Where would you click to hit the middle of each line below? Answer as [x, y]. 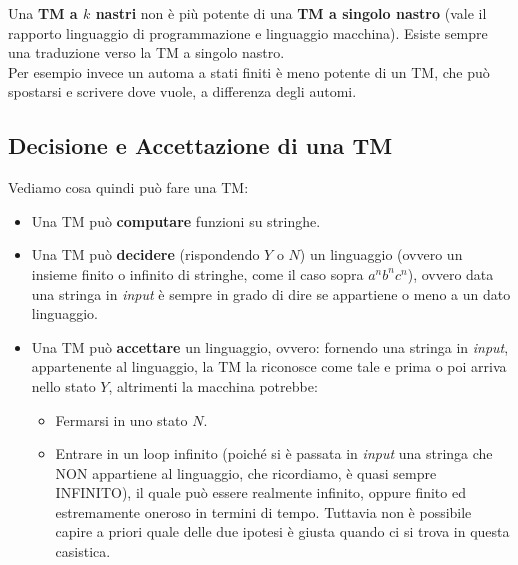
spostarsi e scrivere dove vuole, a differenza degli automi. [182, 91]
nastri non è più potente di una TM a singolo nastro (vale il [291, 13]
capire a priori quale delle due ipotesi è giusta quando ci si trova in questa [282, 531]
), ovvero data [450, 273]
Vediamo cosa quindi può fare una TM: [128, 187]
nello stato [63, 385]
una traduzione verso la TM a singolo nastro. [146, 52]
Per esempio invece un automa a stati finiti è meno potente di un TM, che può [249, 71]
